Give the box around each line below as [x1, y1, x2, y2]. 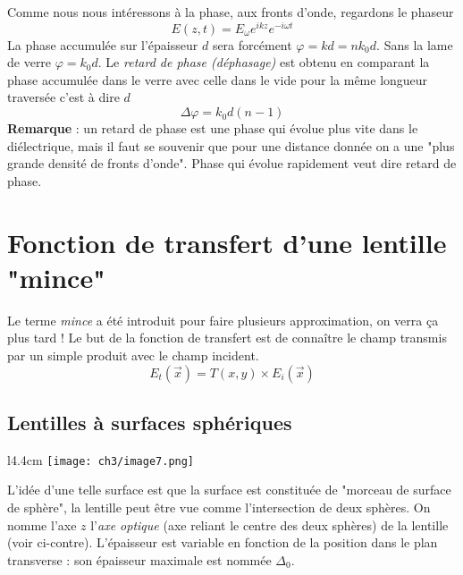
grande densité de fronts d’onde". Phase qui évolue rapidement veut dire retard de [7, 154, 457, 173]
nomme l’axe [7, 515, 77, 534]
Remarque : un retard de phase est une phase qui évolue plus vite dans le [7, 119, 418, 138]
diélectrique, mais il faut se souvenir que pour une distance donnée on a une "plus [7, 136, 455, 155]
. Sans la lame [376, 35, 453, 54]
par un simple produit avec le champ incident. [7, 345, 259, 364]
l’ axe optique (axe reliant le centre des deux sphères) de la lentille [90, 515, 449, 534]
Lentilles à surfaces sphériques [7, 408, 292, 435]
